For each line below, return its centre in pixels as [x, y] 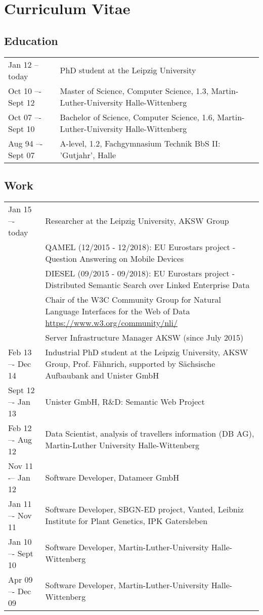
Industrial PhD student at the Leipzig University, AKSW [147, 352]
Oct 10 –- [25, 90]
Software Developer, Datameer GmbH [112, 477]
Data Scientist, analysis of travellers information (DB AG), [150, 434]
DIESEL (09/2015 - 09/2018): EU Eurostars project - [140, 273]
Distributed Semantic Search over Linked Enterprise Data [147, 285]
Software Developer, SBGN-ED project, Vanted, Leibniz [144, 509]
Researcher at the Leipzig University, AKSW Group [137, 220]
